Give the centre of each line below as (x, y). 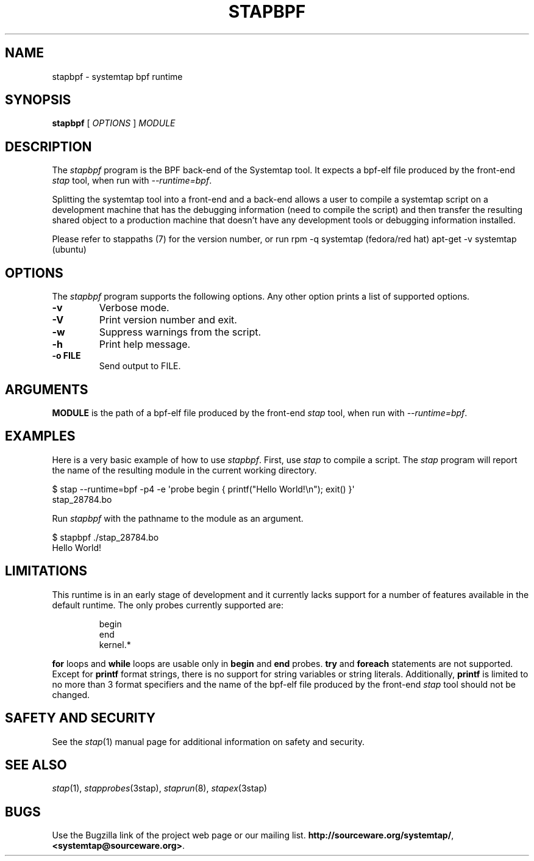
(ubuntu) (69, 250)
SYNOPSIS (38, 100)
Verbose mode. (134, 308)
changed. (71, 694)
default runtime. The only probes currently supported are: (168, 605)
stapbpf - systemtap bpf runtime (117, 76)
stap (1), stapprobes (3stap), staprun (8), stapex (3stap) (160, 788)
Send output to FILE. (140, 366)
